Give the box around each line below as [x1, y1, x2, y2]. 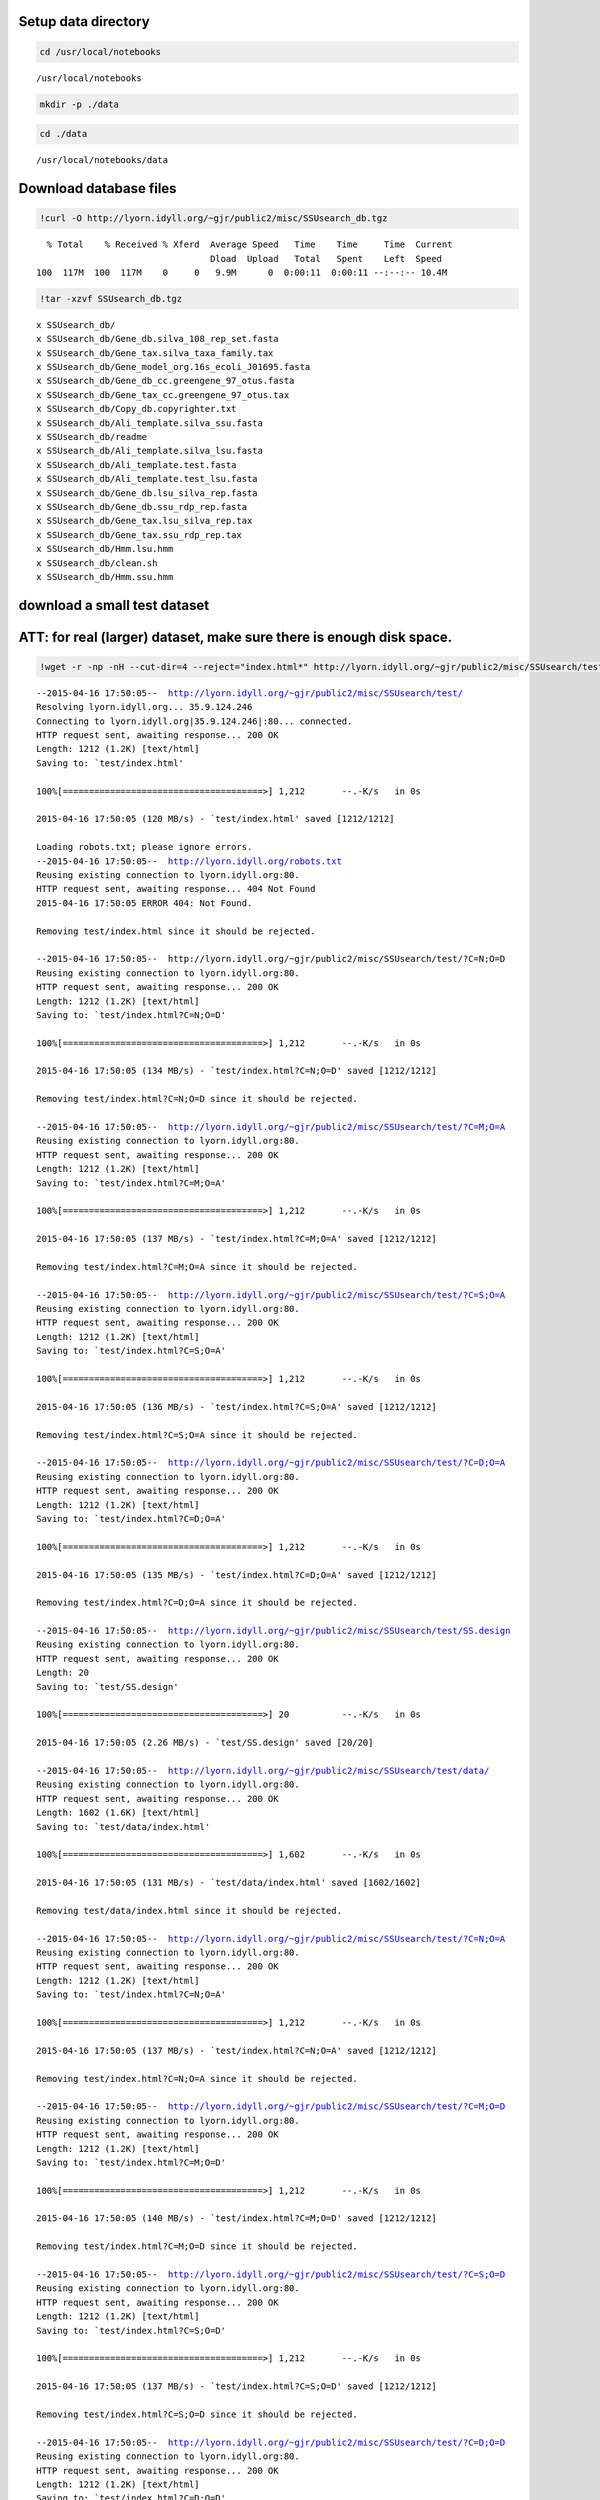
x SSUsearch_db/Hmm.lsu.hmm [36, 543, 174, 555]
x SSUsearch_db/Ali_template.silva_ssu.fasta [36, 417, 264, 429]
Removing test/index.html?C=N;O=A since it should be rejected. [36, 2073, 359, 2084]
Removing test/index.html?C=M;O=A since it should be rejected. [36, 1261, 359, 1272]
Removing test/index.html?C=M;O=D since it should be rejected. [36, 2241, 359, 2252]
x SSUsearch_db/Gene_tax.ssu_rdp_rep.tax [36, 529, 242, 540]
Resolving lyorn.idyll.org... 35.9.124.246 [36, 701, 253, 713]
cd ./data [39, 128, 88, 140]
